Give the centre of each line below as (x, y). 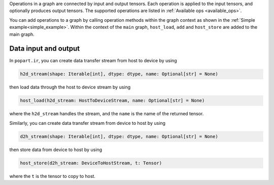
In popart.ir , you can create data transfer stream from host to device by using (93, 61)
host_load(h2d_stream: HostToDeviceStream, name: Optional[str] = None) (112, 101)
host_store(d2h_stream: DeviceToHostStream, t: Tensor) (91, 163)
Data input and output (45, 49)
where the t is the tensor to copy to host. (53, 176)
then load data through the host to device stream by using (70, 87)
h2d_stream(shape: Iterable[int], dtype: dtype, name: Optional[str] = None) (119, 74)
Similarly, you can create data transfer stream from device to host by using (88, 123)
